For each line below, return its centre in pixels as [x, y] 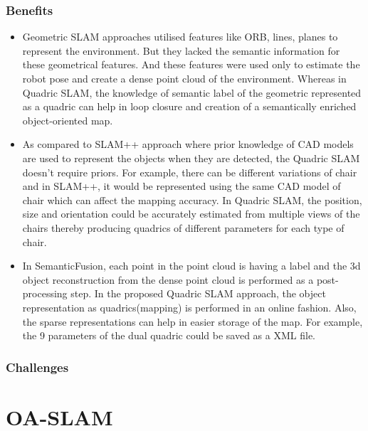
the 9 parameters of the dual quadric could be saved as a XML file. [169, 335]
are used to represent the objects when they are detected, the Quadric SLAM [191, 158]
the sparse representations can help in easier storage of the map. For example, [193, 321]
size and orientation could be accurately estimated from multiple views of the [191, 214]
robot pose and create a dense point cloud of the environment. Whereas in [184, 78]
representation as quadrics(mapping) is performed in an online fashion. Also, [189, 307]
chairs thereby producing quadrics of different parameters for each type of [183, 227]
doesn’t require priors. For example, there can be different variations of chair [190, 172]
